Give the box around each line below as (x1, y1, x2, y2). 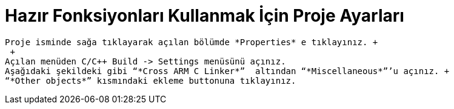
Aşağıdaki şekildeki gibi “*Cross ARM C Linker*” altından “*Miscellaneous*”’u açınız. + (5, 66, 450, 76)
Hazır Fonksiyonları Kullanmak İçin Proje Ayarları (5, 5, 404, 26)
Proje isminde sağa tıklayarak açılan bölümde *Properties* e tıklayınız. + (5, 37, 378, 47)
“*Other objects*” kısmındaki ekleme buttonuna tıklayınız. (5, 75, 296, 86)
